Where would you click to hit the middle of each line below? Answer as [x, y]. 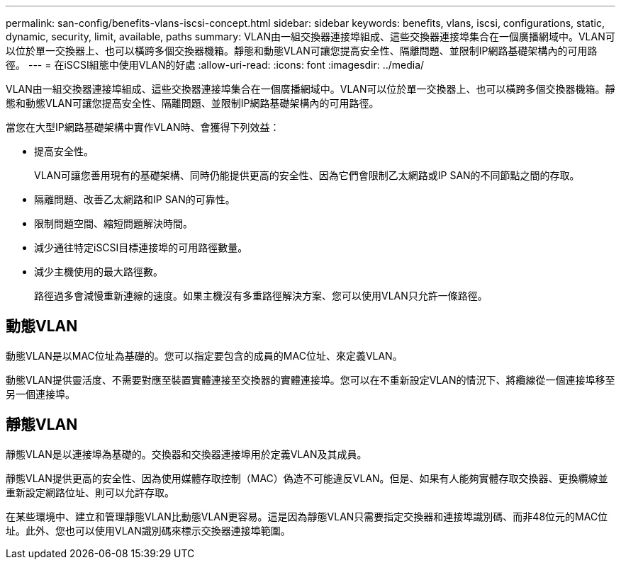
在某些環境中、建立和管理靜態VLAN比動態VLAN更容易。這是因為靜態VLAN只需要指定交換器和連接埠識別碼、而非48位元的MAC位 [307, 516]
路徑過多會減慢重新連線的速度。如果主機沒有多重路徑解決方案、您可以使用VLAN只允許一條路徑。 [261, 296]
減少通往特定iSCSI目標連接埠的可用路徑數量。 [141, 247]
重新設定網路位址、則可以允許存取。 [90, 492]
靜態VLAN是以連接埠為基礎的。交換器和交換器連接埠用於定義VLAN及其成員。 [186, 454]
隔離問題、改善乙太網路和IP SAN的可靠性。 [135, 199]
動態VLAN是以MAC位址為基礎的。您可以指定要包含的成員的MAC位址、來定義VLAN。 [204, 355]
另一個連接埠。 [40, 394]
